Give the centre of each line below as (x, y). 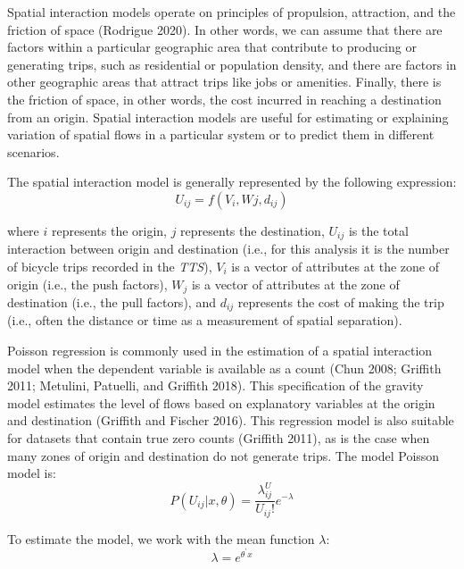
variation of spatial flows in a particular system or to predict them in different (221, 134)
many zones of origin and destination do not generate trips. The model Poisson (224, 455)
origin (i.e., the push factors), (87, 284)
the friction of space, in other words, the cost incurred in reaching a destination (224, 99)
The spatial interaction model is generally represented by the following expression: (232, 182)
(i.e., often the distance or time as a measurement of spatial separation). (205, 320)
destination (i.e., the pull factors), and (112, 302)
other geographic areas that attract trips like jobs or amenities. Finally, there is (224, 82)
